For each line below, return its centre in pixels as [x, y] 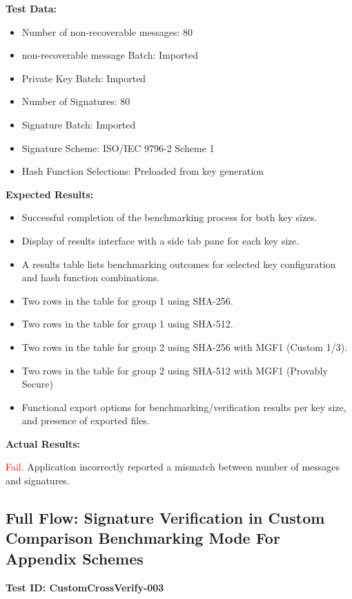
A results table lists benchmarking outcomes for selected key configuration [179, 264]
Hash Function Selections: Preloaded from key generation [143, 171]
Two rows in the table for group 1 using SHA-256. [127, 300]
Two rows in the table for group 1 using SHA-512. [127, 324]
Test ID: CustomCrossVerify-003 [85, 587]
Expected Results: [50, 194]
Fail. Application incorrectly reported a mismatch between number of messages [173, 467]
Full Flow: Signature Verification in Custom [165, 518]
